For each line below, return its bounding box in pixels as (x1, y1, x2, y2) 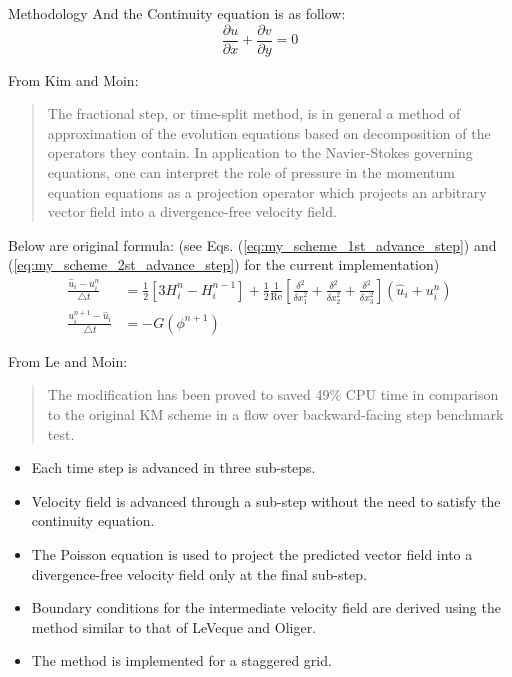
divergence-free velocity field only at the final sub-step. (31, 563, 367, 584)
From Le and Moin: (8, 350, 128, 371)
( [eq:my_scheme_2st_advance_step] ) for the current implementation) (8, 254, 440, 275)
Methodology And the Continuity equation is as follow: (8, 3, 346, 23)
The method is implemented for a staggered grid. (31, 650, 332, 671)
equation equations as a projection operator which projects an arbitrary (47, 181, 487, 202)
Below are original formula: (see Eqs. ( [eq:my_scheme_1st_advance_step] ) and (8, 234, 497, 255)
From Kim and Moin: (8, 69, 139, 90)
